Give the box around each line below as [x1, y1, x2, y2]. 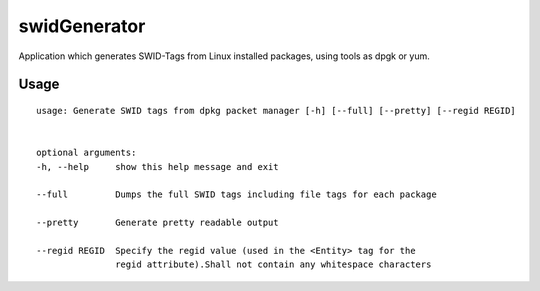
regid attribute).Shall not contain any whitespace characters [115, 259, 432, 270]
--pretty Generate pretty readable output [36, 217, 279, 229]
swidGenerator [18, 15, 146, 37]
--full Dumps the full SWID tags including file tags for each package [36, 189, 437, 200]
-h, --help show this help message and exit [36, 161, 279, 172]
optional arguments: [36, 147, 137, 159]
